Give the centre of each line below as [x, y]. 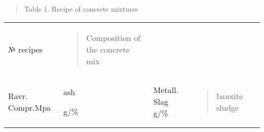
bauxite [230, 96]
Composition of [113, 37]
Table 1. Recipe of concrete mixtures [81, 9]
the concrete [108, 49]
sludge [227, 107]
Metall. [166, 90]
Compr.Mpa [30, 107]
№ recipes [25, 49]
